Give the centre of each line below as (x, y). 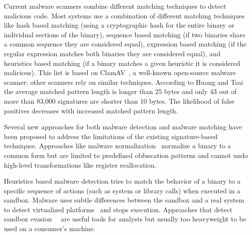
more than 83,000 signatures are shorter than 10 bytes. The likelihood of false (119, 101)
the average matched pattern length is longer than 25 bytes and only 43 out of (120, 91)
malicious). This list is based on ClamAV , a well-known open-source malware (120, 72)
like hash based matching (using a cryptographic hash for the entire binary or (119, 25)
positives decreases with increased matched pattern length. (91, 110)
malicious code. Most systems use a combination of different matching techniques (124, 15)
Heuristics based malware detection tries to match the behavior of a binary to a (122, 181)
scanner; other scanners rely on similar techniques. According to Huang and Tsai (124, 82)
